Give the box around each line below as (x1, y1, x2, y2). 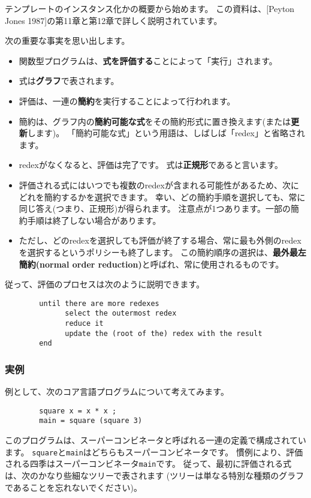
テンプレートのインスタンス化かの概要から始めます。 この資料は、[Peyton (5, 2, 295, 14)
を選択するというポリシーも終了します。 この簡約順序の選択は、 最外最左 (19, 245, 307, 258)
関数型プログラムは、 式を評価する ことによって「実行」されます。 (19, 54, 277, 67)
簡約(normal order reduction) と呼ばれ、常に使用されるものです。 (19, 257, 284, 270)
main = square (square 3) (39, 416, 143, 425)
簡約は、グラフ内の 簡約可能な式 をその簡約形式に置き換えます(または (19, 115, 291, 127)
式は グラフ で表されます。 (19, 74, 119, 87)
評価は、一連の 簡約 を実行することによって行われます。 (19, 94, 235, 107)
